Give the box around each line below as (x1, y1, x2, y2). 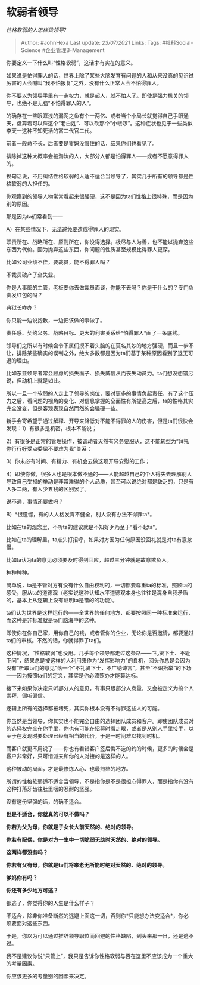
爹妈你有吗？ (6, 874, 37, 881)
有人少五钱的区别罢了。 (32, 485, 90, 492)
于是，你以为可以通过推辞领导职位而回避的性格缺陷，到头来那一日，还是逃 (6, 932, 189, 939)
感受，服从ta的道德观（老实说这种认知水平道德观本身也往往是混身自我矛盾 (6, 589, 189, 596)
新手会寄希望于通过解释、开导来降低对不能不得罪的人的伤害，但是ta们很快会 (6, 417, 193, 424)
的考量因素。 (6, 959, 37, 967)
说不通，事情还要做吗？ (6, 498, 64, 505)
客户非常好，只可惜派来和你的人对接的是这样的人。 (6, 752, 132, 759)
